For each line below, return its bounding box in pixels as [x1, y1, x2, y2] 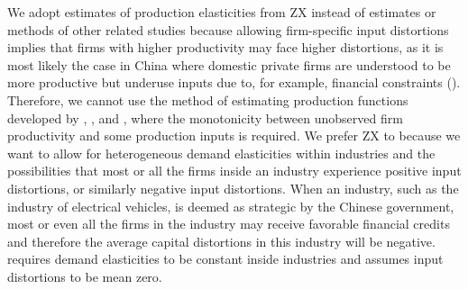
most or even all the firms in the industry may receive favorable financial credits [7, 214, 450, 233]
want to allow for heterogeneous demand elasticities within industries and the [7, 143, 436, 162]
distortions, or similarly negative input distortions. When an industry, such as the [7, 178, 459, 197]
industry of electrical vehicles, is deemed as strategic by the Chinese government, [7, 196, 454, 215]
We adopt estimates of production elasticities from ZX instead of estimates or [7, 3, 436, 21]
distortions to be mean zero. [7, 266, 162, 285]
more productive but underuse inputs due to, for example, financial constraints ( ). [7, 73, 461, 92]
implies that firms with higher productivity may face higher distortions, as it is [7, 38, 444, 57]
